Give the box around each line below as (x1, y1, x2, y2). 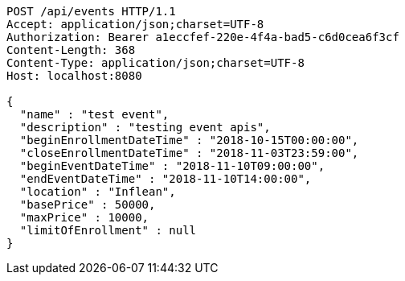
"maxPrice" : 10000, (19, 211, 149, 224)
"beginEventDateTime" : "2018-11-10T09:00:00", (19, 159, 325, 172)
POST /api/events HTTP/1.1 (6, 5, 176, 18)
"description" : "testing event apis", (19, 121, 271, 134)
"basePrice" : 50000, (19, 198, 156, 211)
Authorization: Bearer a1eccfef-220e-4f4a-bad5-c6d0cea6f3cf (6, 31, 399, 43)
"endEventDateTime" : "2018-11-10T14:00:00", (19, 172, 312, 185)
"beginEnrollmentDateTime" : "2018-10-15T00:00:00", (19, 134, 359, 147)
